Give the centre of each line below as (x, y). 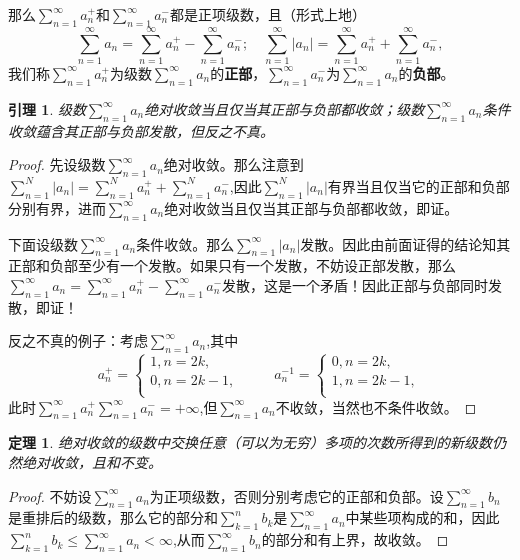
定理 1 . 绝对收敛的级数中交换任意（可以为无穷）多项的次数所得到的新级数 (250, 442)
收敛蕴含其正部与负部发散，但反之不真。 (141, 130)
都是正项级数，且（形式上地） (268, 14)
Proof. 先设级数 (57, 164)
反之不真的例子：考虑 (78, 340)
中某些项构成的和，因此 (422, 517)
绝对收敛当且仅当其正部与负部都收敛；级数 (284, 108)
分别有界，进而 (57, 207)
